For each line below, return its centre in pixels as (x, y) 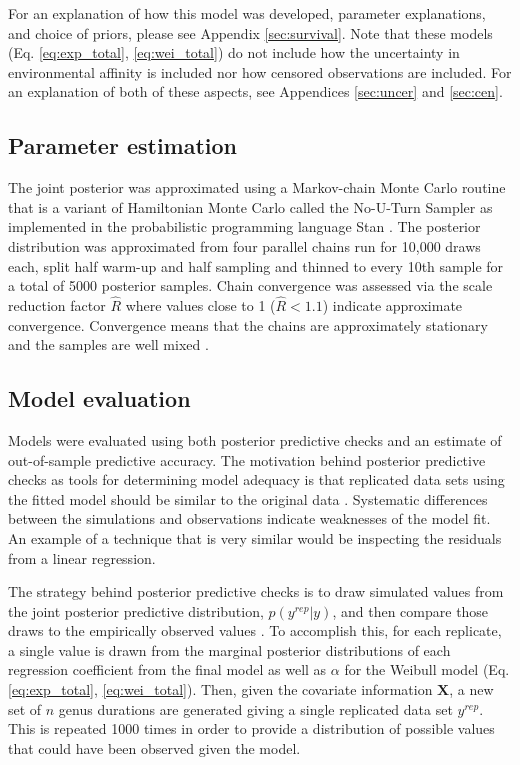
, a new (471, 689)
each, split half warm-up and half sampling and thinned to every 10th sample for (256, 265)
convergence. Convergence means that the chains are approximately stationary (248, 324)
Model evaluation (99, 398)
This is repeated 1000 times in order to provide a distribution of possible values (251, 728)
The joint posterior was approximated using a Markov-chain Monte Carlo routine (257, 187)
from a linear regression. (82, 557)
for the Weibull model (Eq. (427, 669)
